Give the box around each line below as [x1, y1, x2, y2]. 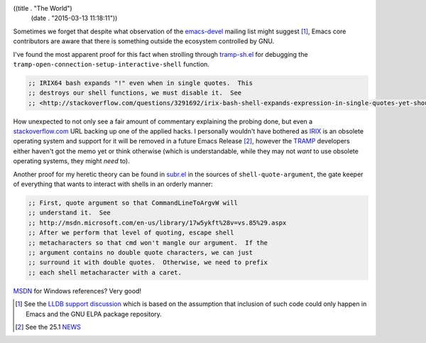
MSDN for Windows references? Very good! [13, 286, 142, 295]
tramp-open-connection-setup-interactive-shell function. [13, 60, 209, 68]
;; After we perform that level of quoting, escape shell [28, 229, 234, 237]
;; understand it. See [28, 209, 111, 217]
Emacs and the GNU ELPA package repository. [26, 310, 163, 318]
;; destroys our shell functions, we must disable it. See [28, 89, 242, 97]
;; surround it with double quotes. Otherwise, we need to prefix [28, 258, 268, 266]
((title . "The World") [13, 4, 72, 12]
